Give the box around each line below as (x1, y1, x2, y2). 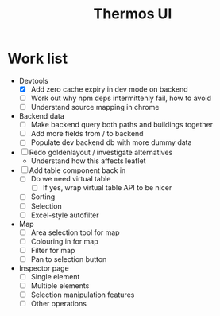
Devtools (18, 76, 48, 85)
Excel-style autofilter (30, 210, 100, 220)
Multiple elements (30, 280, 90, 291)
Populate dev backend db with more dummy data (30, 138, 192, 147)
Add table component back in (29, 166, 126, 175)
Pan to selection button (30, 254, 107, 263)
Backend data (18, 111, 65, 121)
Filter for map (30, 245, 75, 255)
